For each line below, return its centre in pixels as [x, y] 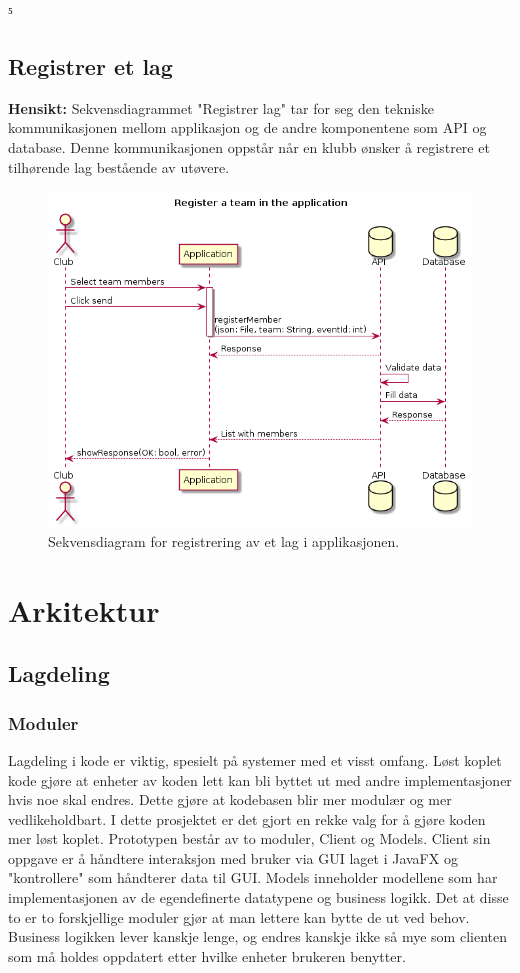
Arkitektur [84, 609]
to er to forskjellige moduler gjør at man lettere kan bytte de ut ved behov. [239, 916]
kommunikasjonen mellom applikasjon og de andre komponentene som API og [247, 127]
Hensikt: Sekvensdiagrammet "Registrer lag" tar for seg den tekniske [221, 107]
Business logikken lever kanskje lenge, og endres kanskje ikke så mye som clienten [257, 936]
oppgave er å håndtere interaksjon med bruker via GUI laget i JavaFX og [233, 857]
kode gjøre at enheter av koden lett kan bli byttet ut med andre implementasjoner [260, 779]
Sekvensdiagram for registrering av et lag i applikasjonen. [224, 540]
